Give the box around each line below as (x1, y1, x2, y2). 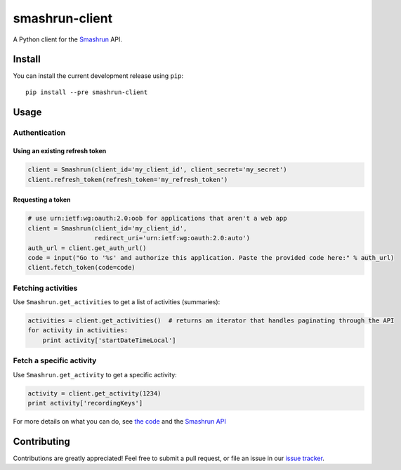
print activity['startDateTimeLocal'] (42, 336, 176, 344)
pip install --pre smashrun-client (25, 88, 148, 96)
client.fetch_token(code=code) (27, 263, 136, 272)
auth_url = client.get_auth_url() (27, 244, 147, 252)
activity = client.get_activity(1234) (27, 389, 162, 397)
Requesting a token (13, 195, 71, 204)
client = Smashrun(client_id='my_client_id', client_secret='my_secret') (27, 166, 287, 174)
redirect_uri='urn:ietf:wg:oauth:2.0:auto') (94, 234, 251, 242)
